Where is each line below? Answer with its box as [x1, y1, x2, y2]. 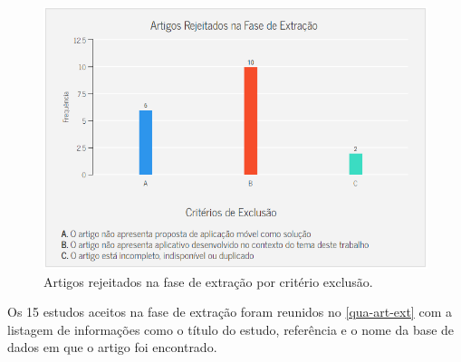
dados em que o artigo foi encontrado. [7, 338, 217, 357]
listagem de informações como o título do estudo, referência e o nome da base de [7, 319, 455, 338]
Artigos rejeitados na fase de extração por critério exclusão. [43, 271, 373, 291]
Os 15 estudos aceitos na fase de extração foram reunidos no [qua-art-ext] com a [7, 302, 452, 321]
